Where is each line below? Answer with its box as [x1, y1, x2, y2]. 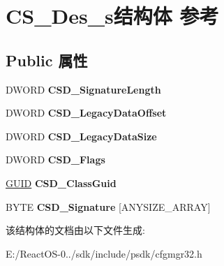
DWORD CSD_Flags [6, 152, 105, 167]
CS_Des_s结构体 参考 [6, 1, 219, 30]
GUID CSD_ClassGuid [6, 175, 117, 190]
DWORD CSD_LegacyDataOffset [6, 105, 167, 120]
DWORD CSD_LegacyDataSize [6, 128, 157, 143]
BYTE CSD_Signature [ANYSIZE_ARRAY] [6, 199, 211, 214]
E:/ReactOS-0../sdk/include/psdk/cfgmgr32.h [6, 246, 202, 260]
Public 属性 [6, 49, 88, 71]
